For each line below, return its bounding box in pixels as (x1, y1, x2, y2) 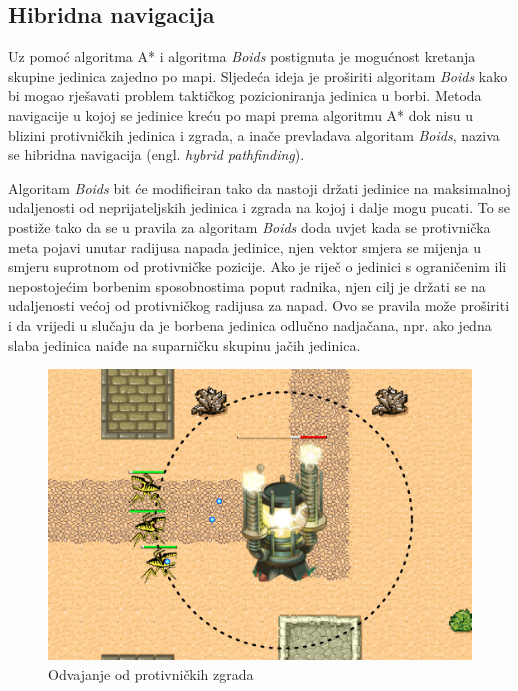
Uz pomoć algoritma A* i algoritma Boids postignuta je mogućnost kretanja (8, 46, 476, 67)
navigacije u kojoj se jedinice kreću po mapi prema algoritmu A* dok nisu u (8, 104, 474, 125)
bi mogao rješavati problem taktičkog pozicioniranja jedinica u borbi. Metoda (8, 85, 482, 106)
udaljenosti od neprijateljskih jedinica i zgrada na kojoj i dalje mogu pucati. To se (8, 197, 511, 218)
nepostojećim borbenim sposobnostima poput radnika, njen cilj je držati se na (8, 275, 486, 296)
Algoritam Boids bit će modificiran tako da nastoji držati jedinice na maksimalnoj (8, 177, 511, 198)
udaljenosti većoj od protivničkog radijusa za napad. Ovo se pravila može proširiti (8, 295, 510, 316)
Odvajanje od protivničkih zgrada (48, 664, 254, 685)
